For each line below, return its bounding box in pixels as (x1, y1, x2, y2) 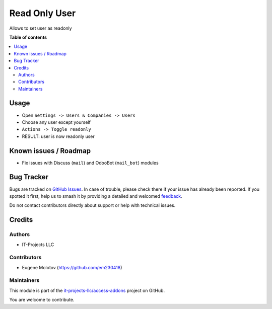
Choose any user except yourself (22, 119, 91, 125)
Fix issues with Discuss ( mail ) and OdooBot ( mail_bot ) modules (22, 160, 159, 166)
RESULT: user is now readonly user (22, 133, 95, 139)
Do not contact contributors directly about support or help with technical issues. (9, 202, 176, 208)
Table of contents (9, 34, 47, 40)
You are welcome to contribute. (9, 297, 75, 303)
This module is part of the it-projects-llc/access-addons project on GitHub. (9, 287, 165, 293)
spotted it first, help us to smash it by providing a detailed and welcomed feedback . (9, 193, 182, 199)
